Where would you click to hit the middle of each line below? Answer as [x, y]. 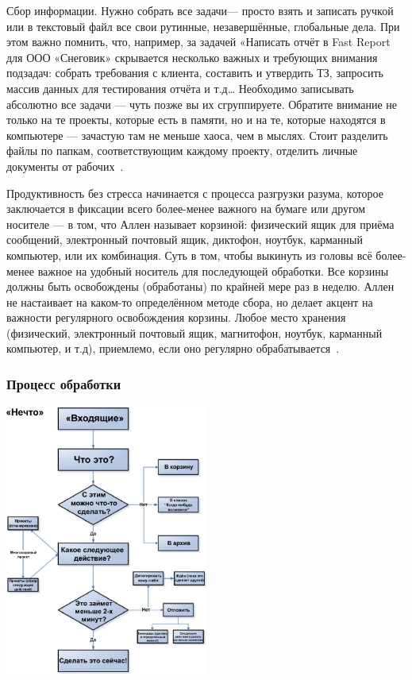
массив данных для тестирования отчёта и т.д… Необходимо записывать [180, 88]
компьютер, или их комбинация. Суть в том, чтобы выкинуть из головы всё [189, 255]
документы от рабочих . [65, 166]
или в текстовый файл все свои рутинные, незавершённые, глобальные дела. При [203, 26]
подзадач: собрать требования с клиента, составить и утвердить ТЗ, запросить [195, 73]
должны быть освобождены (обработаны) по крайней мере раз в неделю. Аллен [200, 286]
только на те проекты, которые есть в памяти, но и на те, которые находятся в [196, 120]
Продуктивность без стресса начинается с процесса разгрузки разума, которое [195, 193]
